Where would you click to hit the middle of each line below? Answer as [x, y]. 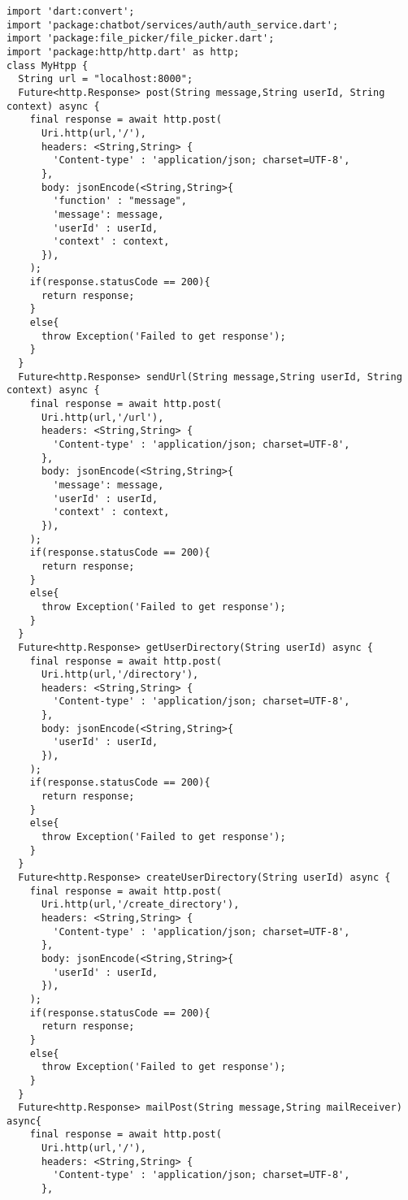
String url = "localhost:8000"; [106, 79]
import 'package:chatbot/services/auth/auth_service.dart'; [173, 25]
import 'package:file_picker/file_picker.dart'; [141, 39]
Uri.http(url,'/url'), [102, 417]
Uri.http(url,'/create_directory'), [140, 905]
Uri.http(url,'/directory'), [120, 675]
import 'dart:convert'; [71, 11]
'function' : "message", [120, 201]
